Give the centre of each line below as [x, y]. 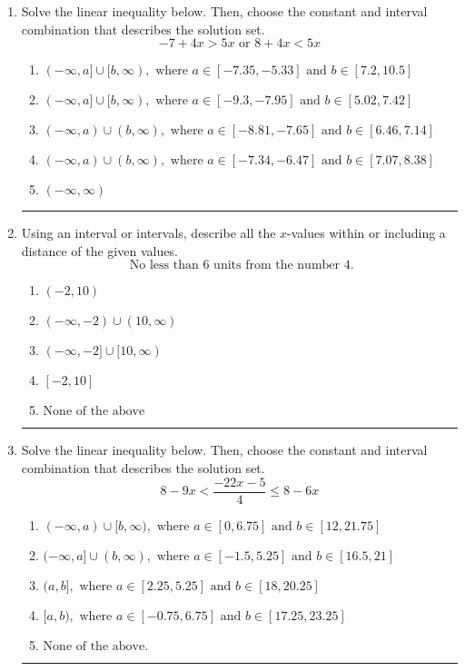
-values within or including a [366, 233]
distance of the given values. [99, 250]
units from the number [277, 266]
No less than [164, 266]
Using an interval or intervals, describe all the [148, 233]
